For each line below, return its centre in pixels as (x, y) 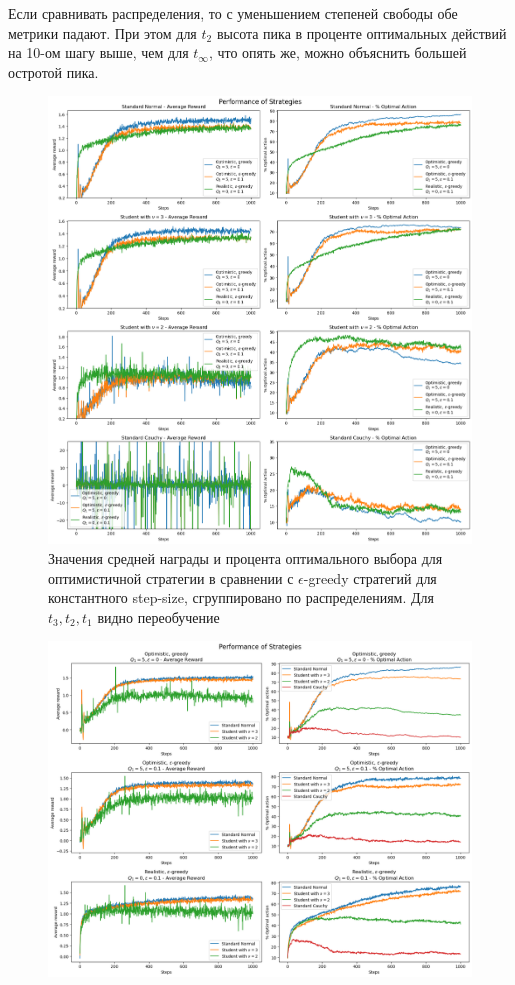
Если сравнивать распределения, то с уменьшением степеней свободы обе (233, 13)
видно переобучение (158, 616)
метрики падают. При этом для (102, 32)
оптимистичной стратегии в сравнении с (171, 577)
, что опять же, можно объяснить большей (337, 52)
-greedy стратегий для (370, 577)
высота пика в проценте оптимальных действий (361, 32)
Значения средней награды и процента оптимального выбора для (245, 558)
